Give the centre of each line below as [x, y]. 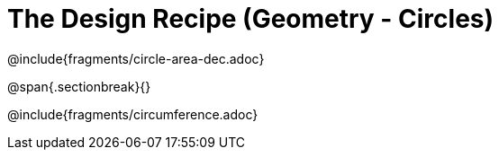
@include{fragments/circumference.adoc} [133, 114]
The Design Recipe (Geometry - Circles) [251, 19]
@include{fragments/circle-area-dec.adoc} [136, 58]
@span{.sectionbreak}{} [79, 86]
